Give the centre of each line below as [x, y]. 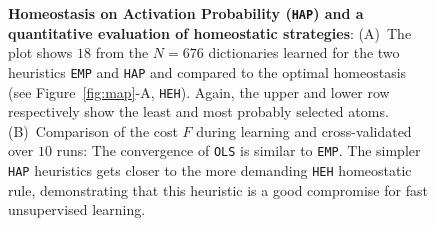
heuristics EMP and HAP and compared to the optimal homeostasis [207, 71]
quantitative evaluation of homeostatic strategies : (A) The [210, 32]
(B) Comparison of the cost [93, 130]
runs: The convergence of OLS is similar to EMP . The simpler [238, 150]
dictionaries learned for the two [304, 52]
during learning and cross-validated [304, 130]
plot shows [40, 52]
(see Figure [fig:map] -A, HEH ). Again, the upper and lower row [199, 91]
